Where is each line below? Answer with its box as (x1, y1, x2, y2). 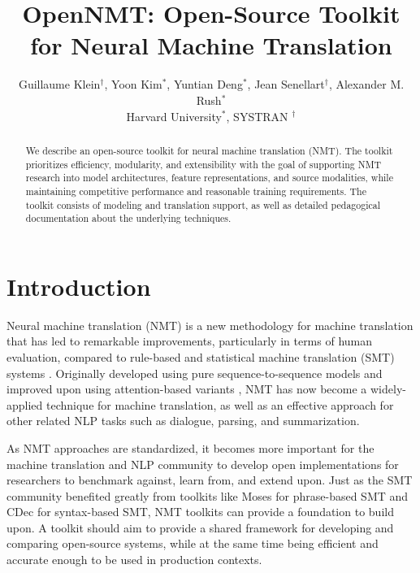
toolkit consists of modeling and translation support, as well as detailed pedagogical (25, 198, 381, 211)
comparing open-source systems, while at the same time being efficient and (6, 535, 379, 552)
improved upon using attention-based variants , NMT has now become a (6, 380, 367, 397)
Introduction (6, 269, 151, 302)
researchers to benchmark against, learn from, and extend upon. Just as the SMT (6, 471, 413, 488)
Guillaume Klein (18, 76, 101, 93)
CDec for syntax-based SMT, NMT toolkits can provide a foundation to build (6, 503, 394, 520)
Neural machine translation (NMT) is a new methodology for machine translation (6, 316, 414, 333)
